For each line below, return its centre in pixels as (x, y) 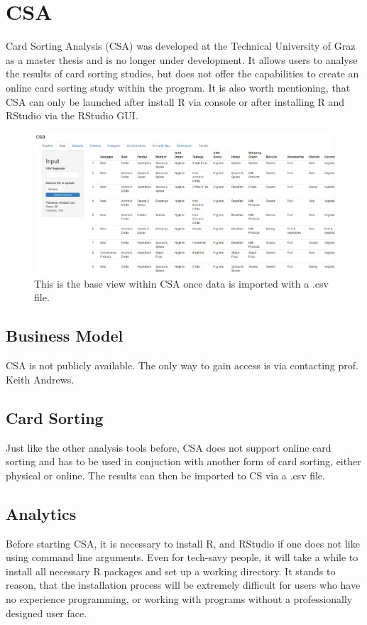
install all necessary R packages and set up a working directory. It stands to (171, 571)
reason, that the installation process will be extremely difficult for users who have (183, 585)
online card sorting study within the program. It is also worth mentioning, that (178, 87)
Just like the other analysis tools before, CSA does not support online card (169, 447)
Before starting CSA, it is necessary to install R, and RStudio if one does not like (183, 543)
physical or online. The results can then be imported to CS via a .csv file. (165, 475)
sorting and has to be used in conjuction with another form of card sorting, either (183, 461)
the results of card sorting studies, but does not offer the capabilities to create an (182, 74)
